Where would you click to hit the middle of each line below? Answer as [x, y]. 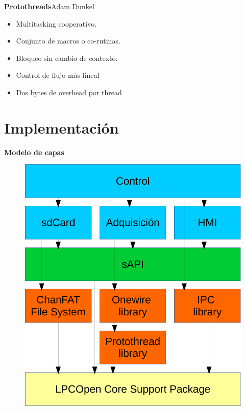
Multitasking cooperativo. [56, 23]
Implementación [62, 127]
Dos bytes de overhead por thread [69, 92]
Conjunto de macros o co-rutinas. [68, 41]
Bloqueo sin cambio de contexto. [67, 58]
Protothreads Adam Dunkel [49, 6]
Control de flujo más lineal [58, 75]
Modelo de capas [34, 152]
